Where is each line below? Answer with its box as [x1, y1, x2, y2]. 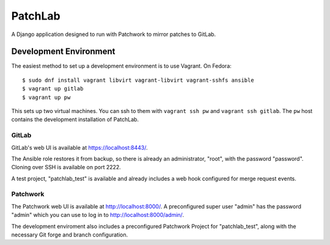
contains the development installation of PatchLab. [11, 116, 139, 123]
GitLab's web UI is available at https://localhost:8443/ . [11, 144, 148, 151]
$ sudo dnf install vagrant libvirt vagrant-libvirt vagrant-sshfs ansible [22, 76, 254, 84]
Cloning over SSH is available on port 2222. [11, 164, 122, 171]
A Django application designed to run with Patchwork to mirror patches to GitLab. [11, 31, 216, 38]
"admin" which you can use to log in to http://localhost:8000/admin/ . [11, 211, 185, 219]
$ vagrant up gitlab [22, 86, 84, 92]
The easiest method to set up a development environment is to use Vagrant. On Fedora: [11, 62, 232, 70]
